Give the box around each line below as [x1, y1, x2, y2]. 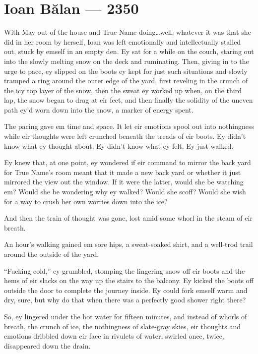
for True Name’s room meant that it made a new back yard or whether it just [4, 167, 241, 177]
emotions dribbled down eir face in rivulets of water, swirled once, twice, [4, 331, 224, 341]
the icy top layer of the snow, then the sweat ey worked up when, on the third [4, 85, 242, 95]
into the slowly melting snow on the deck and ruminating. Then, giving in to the [4, 56, 249, 66]
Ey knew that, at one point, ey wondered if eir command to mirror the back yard [4, 157, 251, 168]
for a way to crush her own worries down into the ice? [4, 196, 168, 206]
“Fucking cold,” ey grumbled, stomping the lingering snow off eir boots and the [4, 265, 245, 276]
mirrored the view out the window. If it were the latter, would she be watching [4, 177, 244, 187]
